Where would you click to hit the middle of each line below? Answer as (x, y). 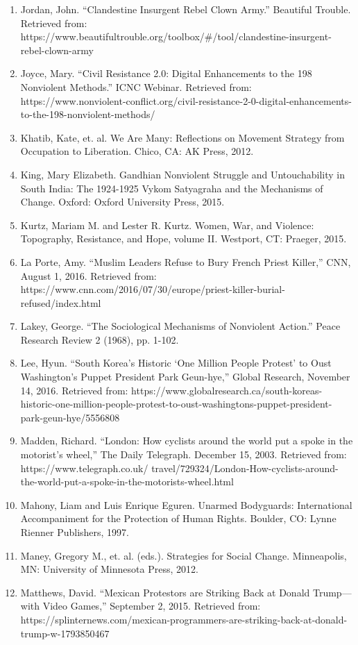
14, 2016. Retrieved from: (74, 390)
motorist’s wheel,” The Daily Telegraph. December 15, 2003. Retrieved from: (184, 454)
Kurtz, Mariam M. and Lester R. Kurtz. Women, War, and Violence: (167, 225)
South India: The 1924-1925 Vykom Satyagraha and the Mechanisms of (172, 188)
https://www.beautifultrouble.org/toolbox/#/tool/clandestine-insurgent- (176, 36)
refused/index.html (61, 302)
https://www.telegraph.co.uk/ (84, 468)
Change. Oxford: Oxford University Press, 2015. (122, 202)
